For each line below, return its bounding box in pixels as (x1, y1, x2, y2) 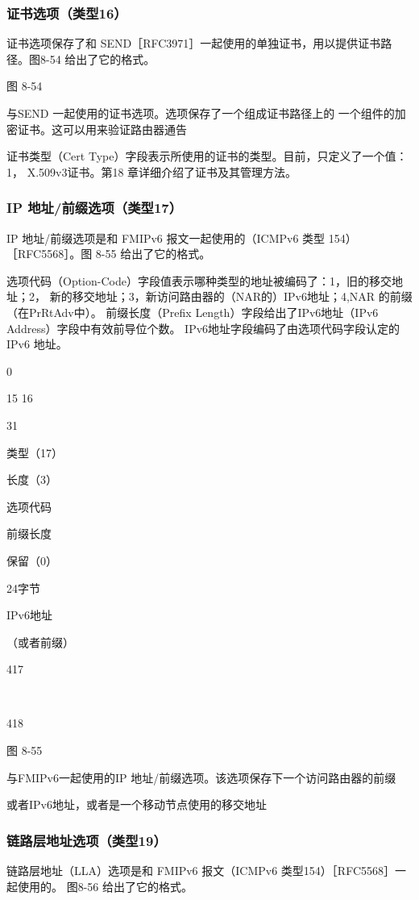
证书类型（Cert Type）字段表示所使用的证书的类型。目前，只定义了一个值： (6, 148, 408, 165)
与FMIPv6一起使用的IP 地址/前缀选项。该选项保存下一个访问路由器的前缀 (6, 769, 396, 785)
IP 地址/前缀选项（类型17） (6, 198, 183, 218)
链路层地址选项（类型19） (6, 830, 167, 850)
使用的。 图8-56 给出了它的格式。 (17, 877, 193, 894)
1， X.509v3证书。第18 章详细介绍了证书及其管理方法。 (6, 163, 297, 180)
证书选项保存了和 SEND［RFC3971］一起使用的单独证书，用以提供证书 (6, 35, 381, 52)
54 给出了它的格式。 (49, 50, 156, 67)
